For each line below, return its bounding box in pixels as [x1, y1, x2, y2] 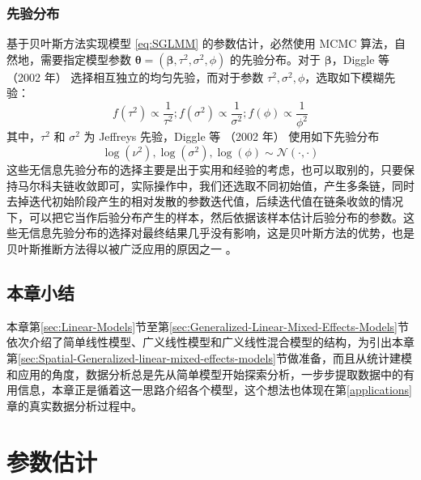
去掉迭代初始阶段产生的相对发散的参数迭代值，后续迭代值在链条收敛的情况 [6, 193, 403, 210]
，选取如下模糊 [304, 68, 385, 85]
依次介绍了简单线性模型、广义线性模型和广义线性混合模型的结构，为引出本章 [6, 333, 415, 350]
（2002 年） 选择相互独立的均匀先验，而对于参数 [6, 68, 264, 85]
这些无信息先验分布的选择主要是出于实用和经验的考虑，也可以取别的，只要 [6, 161, 403, 177]
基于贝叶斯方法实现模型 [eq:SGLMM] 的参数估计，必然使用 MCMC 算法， [6, 35, 395, 52]
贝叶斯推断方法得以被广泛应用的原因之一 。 [6, 240, 237, 257]
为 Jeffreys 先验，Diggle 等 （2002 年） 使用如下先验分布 [83, 128, 380, 145]
